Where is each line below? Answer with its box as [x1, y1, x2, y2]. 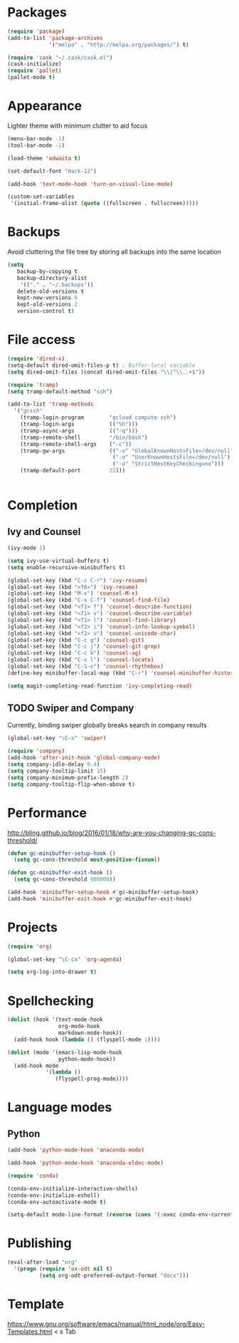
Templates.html [7, 1327, 53, 1336]
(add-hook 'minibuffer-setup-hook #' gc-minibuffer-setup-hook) [7, 888, 199, 896]
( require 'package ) [7, 28, 65, 35]
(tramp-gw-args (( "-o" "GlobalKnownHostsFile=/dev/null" [20, 447, 234, 455]
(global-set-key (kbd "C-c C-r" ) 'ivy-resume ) [7, 576, 148, 584]
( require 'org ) [7, 943, 53, 950]
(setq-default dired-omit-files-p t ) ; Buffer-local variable [7, 361, 196, 369]
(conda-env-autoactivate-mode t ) [7, 1198, 107, 1205]
